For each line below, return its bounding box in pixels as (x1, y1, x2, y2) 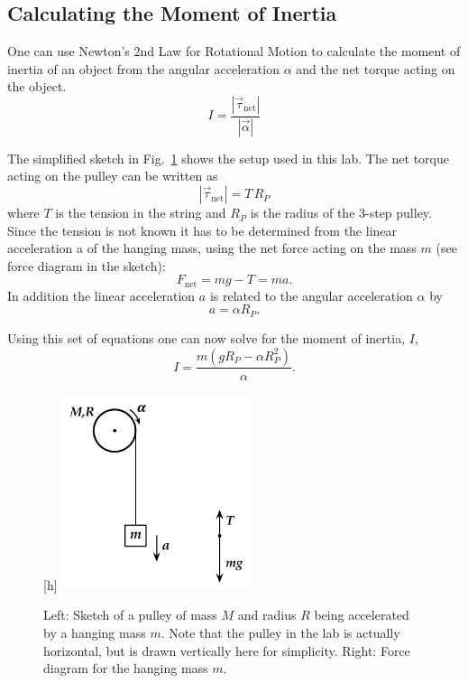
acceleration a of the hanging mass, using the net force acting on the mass (7, 239, 417, 257)
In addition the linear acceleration (7, 285, 196, 304)
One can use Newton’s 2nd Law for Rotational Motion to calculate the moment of (7, 42, 461, 61)
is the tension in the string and (55, 203, 226, 222)
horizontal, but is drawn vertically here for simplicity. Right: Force (43, 641, 410, 660)
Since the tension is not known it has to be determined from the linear (7, 220, 398, 239)
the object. (7, 77, 67, 96)
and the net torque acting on (296, 59, 455, 78)
